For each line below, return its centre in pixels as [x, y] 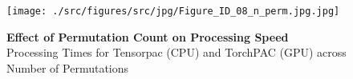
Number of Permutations [68, 67]
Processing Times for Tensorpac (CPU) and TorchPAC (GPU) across [176, 52]
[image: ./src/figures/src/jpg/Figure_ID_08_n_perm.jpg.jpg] [173, 11]
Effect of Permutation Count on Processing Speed [148, 36]
